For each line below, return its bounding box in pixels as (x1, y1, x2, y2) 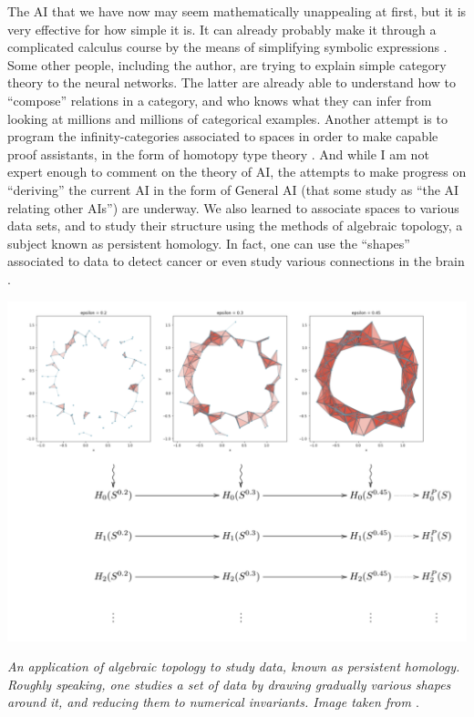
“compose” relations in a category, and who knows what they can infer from (7, 90, 432, 109)
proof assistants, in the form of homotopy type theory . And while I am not (7, 144, 429, 163)
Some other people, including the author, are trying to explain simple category (7, 55, 447, 74)
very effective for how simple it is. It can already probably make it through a (7, 19, 437, 38)
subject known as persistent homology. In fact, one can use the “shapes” (7, 233, 410, 252)
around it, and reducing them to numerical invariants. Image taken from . (7, 692, 419, 712)
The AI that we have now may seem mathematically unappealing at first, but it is (7, 2, 467, 20)
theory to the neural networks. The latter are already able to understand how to (7, 73, 456, 92)
